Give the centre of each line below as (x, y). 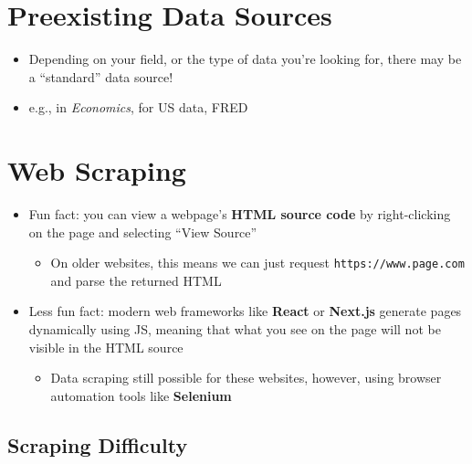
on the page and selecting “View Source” (143, 232)
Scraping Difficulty (98, 444)
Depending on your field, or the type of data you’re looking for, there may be (245, 59)
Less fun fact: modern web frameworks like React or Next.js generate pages (245, 311)
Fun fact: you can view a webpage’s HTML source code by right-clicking (240, 214)
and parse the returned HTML (136, 280)
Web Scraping (97, 170)
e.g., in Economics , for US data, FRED (138, 107)
